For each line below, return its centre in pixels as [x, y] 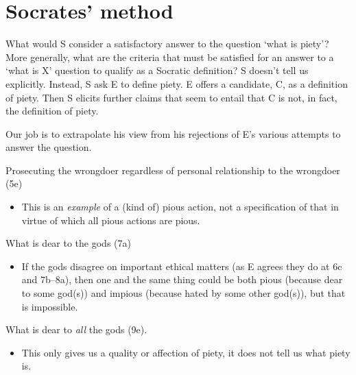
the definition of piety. [52, 111]
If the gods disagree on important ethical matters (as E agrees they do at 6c [182, 266]
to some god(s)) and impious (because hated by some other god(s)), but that [183, 293]
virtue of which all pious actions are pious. [111, 220]
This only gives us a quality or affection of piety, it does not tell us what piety [186, 352]
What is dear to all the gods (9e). [76, 329]
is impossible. [50, 306]
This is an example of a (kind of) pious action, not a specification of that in [180, 207]
